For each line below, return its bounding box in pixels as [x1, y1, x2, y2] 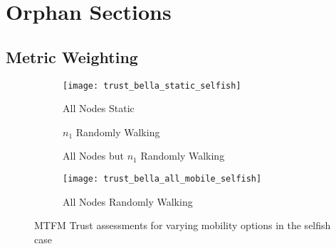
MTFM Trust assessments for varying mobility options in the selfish [34, 218, 331, 233]
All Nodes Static [63, 101, 135, 116]
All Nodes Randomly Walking [63, 194, 193, 209]
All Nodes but [63, 148, 125, 163]
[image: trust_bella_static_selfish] [63, 80, 241, 91]
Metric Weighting [6, 45, 138, 67]
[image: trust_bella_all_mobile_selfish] [63, 174, 262, 184]
